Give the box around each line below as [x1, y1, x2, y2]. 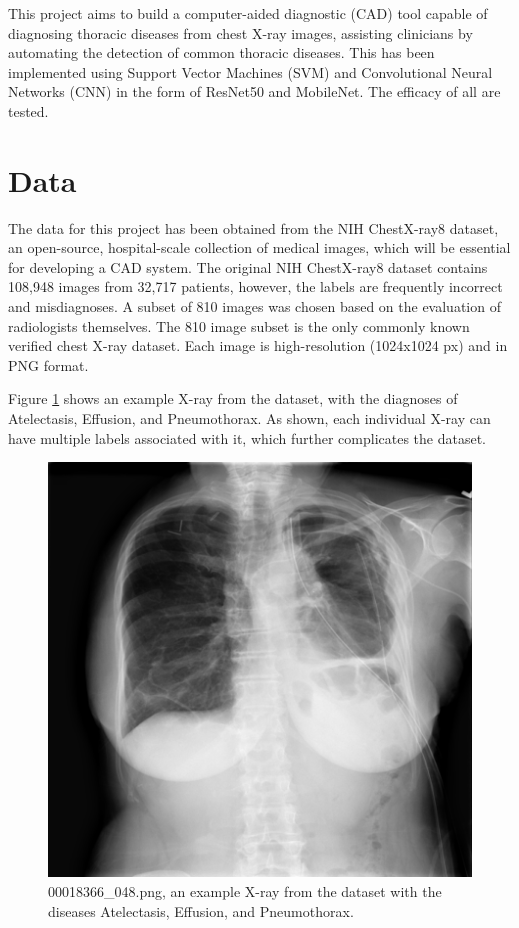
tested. [8, 100, 49, 121]
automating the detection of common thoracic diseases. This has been [8, 42, 435, 63]
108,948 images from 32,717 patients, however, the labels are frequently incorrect [8, 276, 503, 297]
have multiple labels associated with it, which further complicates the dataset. [8, 427, 487, 448]
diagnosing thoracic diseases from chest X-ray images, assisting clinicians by [8, 22, 473, 43]
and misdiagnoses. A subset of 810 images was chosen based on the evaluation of [8, 296, 501, 317]
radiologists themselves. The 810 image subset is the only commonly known [8, 315, 470, 336]
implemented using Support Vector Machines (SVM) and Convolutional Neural [8, 61, 493, 82]
